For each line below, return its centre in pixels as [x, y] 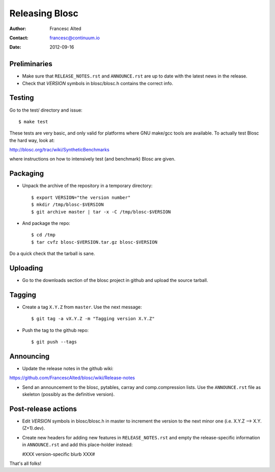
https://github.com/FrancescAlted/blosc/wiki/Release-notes [72, 378]
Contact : [19, 38]
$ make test [33, 122]
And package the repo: [46, 223]
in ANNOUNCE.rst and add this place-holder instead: [77, 445]
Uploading [26, 268]
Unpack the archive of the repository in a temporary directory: [87, 186]
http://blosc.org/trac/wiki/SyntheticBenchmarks [59, 150]
